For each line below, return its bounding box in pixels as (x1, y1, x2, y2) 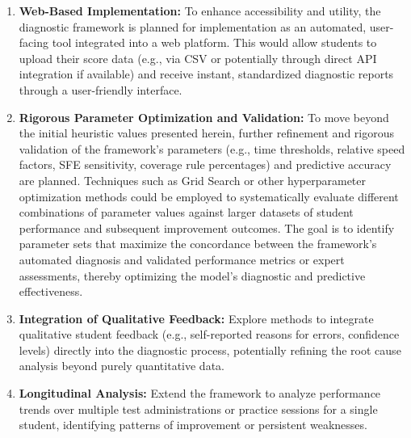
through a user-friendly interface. (19, 81, 182, 98)
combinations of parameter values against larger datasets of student (19, 204, 354, 221)
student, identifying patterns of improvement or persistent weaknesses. (19, 416, 367, 433)
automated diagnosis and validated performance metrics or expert (19, 251, 345, 267)
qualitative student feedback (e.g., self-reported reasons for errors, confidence (19, 326, 400, 343)
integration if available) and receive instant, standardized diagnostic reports (19, 65, 394, 82)
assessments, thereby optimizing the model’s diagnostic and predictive (19, 267, 366, 284)
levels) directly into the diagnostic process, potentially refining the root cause (19, 341, 401, 358)
